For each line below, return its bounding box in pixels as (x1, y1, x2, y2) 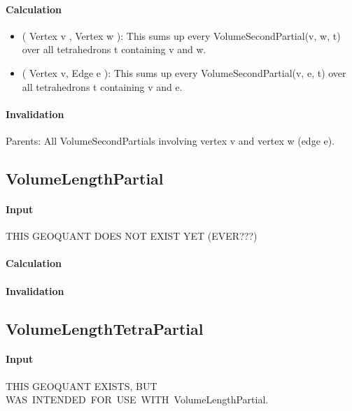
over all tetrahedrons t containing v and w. (22, 42, 206, 57)
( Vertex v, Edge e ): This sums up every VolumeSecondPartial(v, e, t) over (22, 65, 346, 80)
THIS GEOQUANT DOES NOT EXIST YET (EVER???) (6, 229, 258, 243)
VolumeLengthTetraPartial (6, 317, 204, 339)
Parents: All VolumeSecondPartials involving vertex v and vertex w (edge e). (6, 133, 335, 147)
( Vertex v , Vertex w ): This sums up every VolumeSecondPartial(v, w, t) (22, 28, 341, 43)
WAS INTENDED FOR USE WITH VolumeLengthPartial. (6, 392, 269, 407)
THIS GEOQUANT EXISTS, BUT (6, 378, 157, 393)
